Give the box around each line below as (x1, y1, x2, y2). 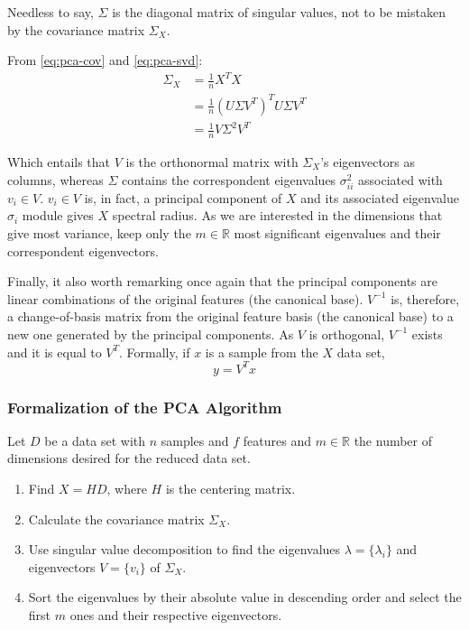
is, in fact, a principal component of (84, 188, 282, 207)
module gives (22, 206, 94, 225)
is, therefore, (391, 289, 460, 308)
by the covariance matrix (7, 20, 145, 39)
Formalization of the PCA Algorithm (7, 395, 282, 418)
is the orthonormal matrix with (125, 153, 299, 171)
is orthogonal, (308, 324, 385, 343)
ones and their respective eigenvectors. (69, 606, 282, 624)
